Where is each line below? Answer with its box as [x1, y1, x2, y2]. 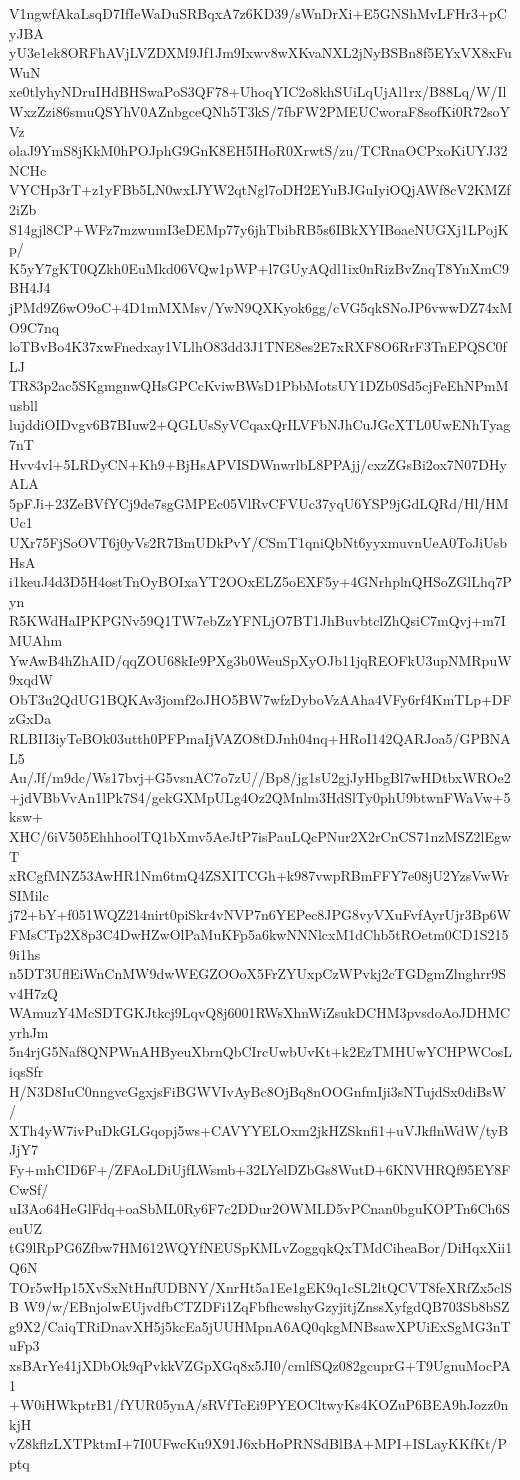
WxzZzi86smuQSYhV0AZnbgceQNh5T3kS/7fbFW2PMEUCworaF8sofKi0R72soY [9, 100, 511, 121]
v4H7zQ [9, 982, 58, 1003]
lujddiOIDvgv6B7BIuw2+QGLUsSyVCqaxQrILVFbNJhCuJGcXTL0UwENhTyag [9, 414, 511, 435]
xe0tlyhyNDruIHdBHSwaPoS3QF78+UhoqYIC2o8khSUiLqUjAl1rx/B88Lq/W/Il [9, 81, 507, 102]
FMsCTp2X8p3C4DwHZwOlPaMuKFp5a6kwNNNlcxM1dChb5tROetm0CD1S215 [9, 923, 509, 944]
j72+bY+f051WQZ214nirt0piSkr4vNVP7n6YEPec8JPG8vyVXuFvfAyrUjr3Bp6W [9, 904, 511, 925]
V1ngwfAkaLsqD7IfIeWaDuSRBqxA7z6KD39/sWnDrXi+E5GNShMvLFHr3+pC [9, 3, 507, 23]
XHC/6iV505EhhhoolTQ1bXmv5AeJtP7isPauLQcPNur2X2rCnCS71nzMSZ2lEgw [9, 825, 512, 846]
